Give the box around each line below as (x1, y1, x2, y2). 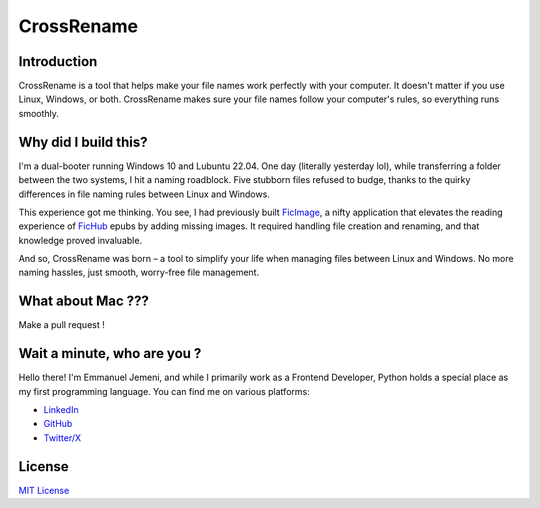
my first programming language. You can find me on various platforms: (18, 385, 310, 397)
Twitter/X (43, 431, 82, 444)
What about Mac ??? (18, 293, 150, 310)
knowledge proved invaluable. (18, 234, 143, 246)
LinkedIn (43, 404, 79, 416)
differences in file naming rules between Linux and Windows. (18, 188, 270, 200)
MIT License (18, 484, 70, 496)
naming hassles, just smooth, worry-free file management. (18, 266, 260, 279)
